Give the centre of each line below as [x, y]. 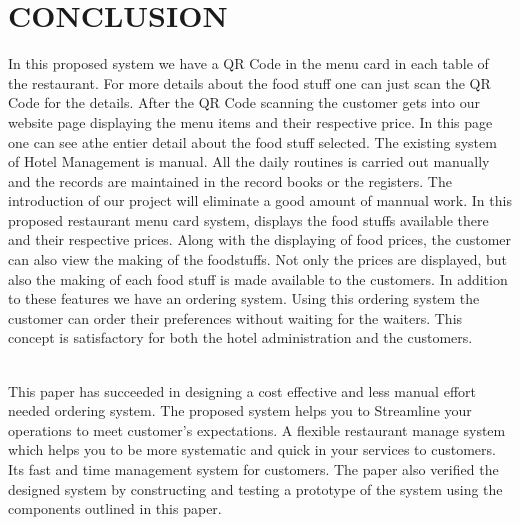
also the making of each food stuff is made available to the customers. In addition [258, 278]
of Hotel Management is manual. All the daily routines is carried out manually [249, 161]
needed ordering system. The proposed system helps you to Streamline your [240, 410]
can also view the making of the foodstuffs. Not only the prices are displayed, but [258, 259]
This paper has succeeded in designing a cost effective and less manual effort [242, 390]
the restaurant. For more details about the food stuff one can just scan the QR [249, 82]
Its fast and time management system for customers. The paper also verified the [253, 469]
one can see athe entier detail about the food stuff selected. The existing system [252, 141]
